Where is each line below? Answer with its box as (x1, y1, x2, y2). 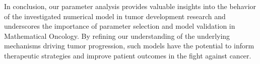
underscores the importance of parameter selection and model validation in (4, 21, 235, 31)
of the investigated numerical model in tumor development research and (4, 11, 226, 21)
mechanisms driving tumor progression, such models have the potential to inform (4, 40, 254, 51)
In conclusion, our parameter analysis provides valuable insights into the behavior (4, 1, 256, 11)
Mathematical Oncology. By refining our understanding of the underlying (4, 30, 230, 41)
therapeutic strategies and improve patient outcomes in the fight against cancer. (4, 50, 251, 60)
